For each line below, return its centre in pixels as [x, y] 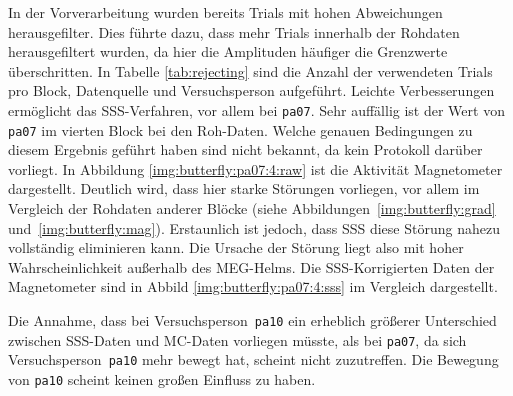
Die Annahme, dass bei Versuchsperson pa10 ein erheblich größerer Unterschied [252, 320]
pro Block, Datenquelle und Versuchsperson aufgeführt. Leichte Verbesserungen [251, 90]
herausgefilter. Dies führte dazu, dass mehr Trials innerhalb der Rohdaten [234, 31]
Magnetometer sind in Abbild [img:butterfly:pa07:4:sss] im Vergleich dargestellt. [253, 286]
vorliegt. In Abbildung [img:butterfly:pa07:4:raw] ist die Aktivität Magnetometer [255, 168]
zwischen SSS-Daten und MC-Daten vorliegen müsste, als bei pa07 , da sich [237, 339]
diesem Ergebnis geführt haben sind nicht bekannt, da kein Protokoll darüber [245, 149]
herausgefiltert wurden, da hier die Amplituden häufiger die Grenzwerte [228, 51]
